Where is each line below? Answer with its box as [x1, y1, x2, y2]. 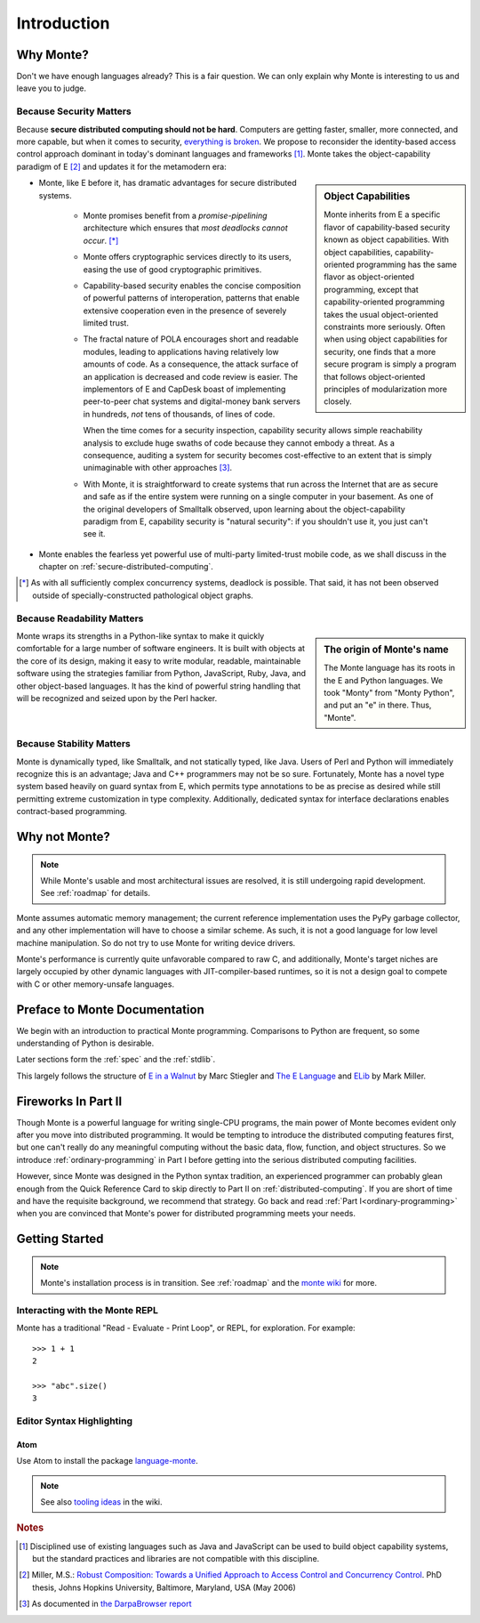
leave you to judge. [16, 83, 87, 93]
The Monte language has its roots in [324, 663, 456, 674]
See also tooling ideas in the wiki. [40, 1497, 163, 1507]
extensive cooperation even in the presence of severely [83, 305, 287, 316]
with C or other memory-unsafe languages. [16, 979, 175, 989]
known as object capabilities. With [324, 234, 449, 245]
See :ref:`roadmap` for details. [40, 888, 151, 899]
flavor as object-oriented [324, 271, 415, 282]
